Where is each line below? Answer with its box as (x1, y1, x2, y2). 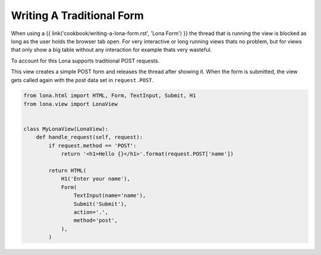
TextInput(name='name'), (73, 192, 146, 199)
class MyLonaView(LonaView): (23, 125, 109, 133)
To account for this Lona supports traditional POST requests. (11, 57, 160, 64)
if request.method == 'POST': (48, 142, 137, 149)
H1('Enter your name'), (61, 175, 131, 182)
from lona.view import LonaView (23, 100, 118, 107)
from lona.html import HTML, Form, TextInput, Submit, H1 (23, 92, 196, 99)
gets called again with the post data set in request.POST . (11, 76, 154, 83)
